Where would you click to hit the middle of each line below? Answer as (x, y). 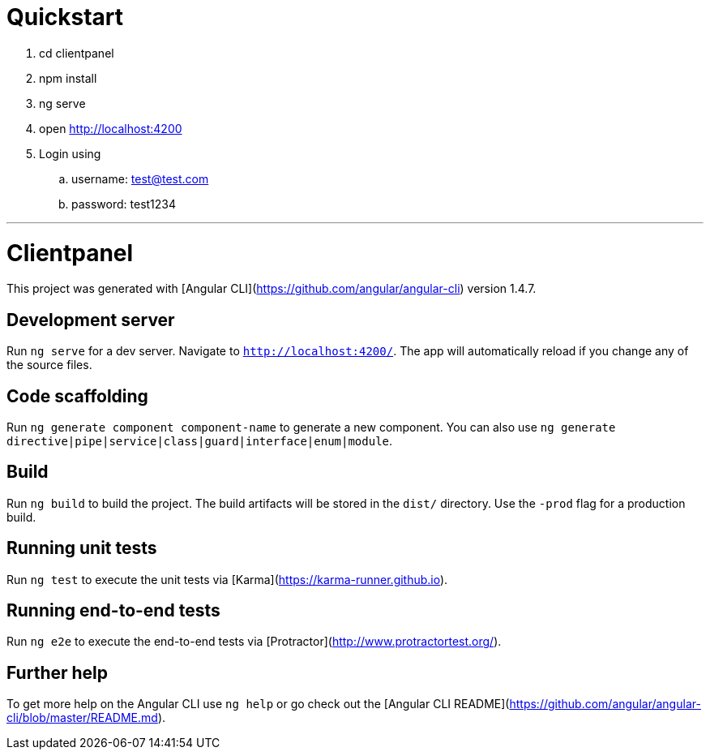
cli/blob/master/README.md (82, 718)
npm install (68, 78)
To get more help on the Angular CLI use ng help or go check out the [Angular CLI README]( (258, 704)
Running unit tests (82, 548)
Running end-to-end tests (113, 611)
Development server (91, 320)
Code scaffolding (77, 396)
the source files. (49, 365)
